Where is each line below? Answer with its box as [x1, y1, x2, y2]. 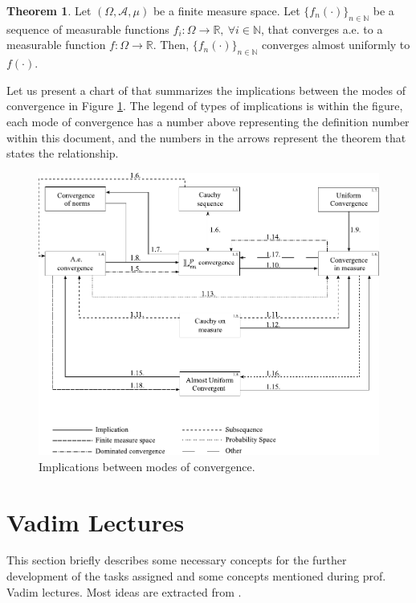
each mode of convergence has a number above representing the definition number [6, 113, 410, 129]
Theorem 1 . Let [6, 2, 92, 18]
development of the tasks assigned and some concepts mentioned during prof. [6, 568, 386, 585]
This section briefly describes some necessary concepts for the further [6, 552, 347, 568]
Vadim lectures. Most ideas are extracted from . [6, 583, 242, 600]
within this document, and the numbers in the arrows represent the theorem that [6, 129, 406, 146]
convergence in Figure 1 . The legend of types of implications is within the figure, [6, 97, 403, 114]
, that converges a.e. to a [261, 20, 383, 37]
